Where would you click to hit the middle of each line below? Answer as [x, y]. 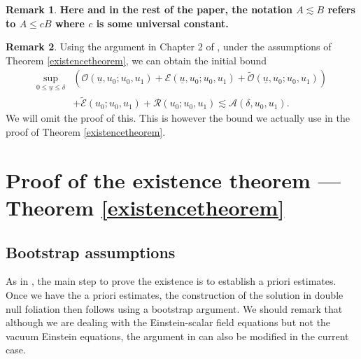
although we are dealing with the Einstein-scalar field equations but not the [168, 322]
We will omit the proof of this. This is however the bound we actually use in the [178, 118]
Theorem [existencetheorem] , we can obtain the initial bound [136, 60]
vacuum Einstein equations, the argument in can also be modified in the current [177, 336]
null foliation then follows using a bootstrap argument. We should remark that [174, 308]
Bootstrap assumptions [91, 252]
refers [341, 9]
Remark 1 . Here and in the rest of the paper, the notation [149, 9]
